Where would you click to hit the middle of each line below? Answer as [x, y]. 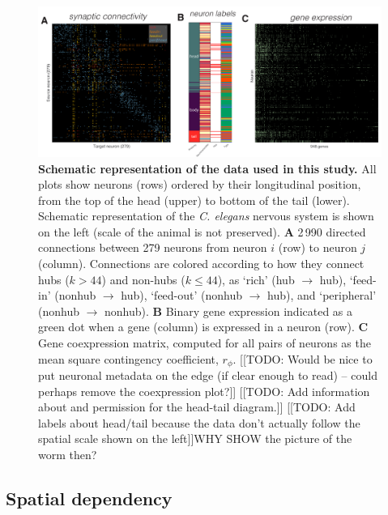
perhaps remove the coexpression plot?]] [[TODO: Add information [204, 391]
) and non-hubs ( [143, 279]
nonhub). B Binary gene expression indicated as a [229, 311]
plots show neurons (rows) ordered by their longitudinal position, [200, 184]
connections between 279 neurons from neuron [153, 247]
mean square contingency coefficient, [128, 358]
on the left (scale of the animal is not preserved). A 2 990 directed [202, 231]
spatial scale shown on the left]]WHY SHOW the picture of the [195, 438]
